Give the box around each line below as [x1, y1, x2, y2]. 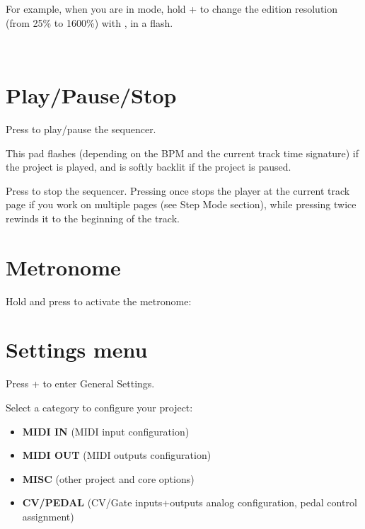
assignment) [22, 508, 74, 523]
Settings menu [6, 335, 148, 364]
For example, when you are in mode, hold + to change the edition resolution [6, 1, 338, 16]
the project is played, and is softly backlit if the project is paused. [6, 159, 291, 174]
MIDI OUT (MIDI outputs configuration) [22, 448, 212, 462]
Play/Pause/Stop [6, 80, 177, 109]
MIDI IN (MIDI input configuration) [22, 423, 190, 438]
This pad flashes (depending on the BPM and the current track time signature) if [6, 145, 359, 160]
